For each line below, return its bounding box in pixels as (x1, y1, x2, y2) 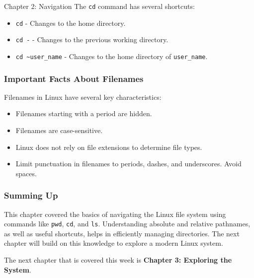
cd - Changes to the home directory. (15, 17, 126, 28)
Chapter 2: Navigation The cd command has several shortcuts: (4, 1, 195, 11)
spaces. (15, 168, 37, 178)
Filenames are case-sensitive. (15, 125, 103, 136)
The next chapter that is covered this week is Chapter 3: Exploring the (4, 255, 232, 265)
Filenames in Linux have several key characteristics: (4, 91, 162, 102)
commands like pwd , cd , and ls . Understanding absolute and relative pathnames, (4, 218, 251, 229)
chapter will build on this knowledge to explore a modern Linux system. (4, 238, 223, 248)
